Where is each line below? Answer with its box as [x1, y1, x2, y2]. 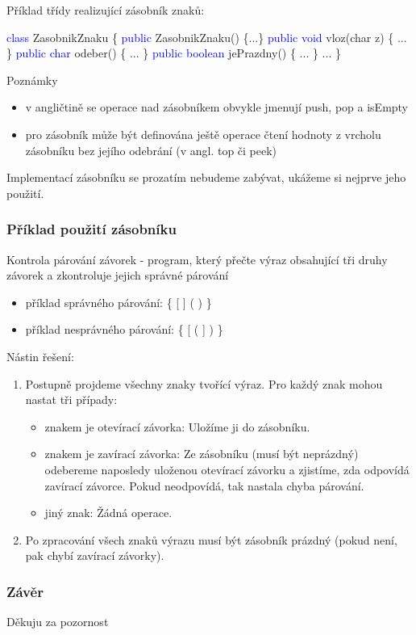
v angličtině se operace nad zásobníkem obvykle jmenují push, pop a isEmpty [25, 99, 409, 116]
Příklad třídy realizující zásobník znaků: [6, 2, 205, 18]
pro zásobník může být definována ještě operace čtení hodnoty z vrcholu [25, 125, 381, 142]
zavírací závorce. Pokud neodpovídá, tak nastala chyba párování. [44, 477, 364, 494]
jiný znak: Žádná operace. [44, 504, 173, 521]
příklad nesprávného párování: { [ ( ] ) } [25, 321, 223, 338]
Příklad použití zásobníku [6, 219, 177, 239]
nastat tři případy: [25, 391, 118, 408]
